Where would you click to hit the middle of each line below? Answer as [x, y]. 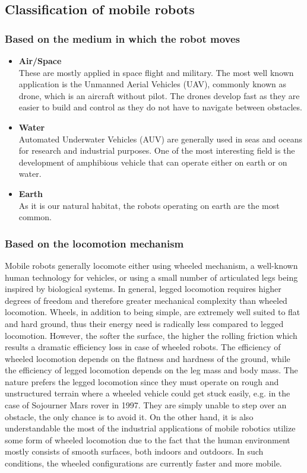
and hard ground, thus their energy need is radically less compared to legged [144, 323]
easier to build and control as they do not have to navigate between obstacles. [160, 107]
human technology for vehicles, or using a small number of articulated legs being [151, 277]
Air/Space [40, 61]
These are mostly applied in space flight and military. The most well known [156, 72]
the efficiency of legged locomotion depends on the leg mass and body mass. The [151, 370]
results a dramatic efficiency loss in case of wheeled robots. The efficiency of [143, 347]
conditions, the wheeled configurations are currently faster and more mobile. [143, 463]
